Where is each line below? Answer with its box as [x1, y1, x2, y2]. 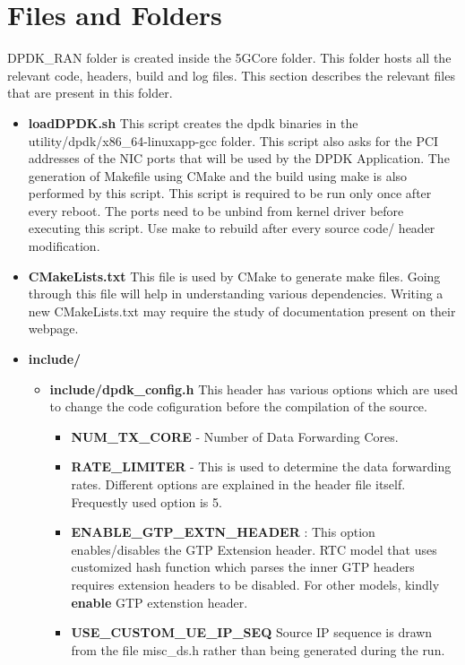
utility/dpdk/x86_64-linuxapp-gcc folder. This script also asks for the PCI [28, 131, 439, 150]
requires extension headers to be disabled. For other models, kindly [71, 574, 440, 593]
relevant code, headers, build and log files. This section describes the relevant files [7, 65, 455, 84]
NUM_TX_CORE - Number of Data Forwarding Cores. [71, 427, 399, 445]
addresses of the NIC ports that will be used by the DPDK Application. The [28, 149, 450, 168]
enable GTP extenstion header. [71, 592, 248, 611]
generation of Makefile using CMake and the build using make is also [28, 166, 408, 185]
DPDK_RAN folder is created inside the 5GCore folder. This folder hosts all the [7, 48, 452, 67]
